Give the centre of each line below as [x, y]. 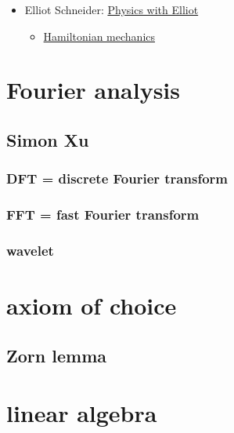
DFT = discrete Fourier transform [117, 178]
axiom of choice [92, 306]
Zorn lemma [56, 355]
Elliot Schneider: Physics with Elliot [112, 9]
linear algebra [82, 413]
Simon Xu [48, 139]
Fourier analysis [94, 90]
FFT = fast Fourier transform [103, 215]
